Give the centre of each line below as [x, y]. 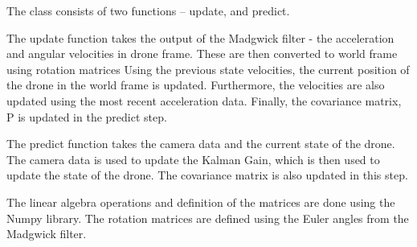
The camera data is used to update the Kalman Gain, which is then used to [193, 159]
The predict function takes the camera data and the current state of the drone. [201, 144]
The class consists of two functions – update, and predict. [148, 10]
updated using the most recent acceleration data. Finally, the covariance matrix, [204, 100]
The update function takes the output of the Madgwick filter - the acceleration [200, 37]
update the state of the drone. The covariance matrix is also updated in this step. [207, 175]
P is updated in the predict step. [87, 116]
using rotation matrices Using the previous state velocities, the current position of [208, 69]
